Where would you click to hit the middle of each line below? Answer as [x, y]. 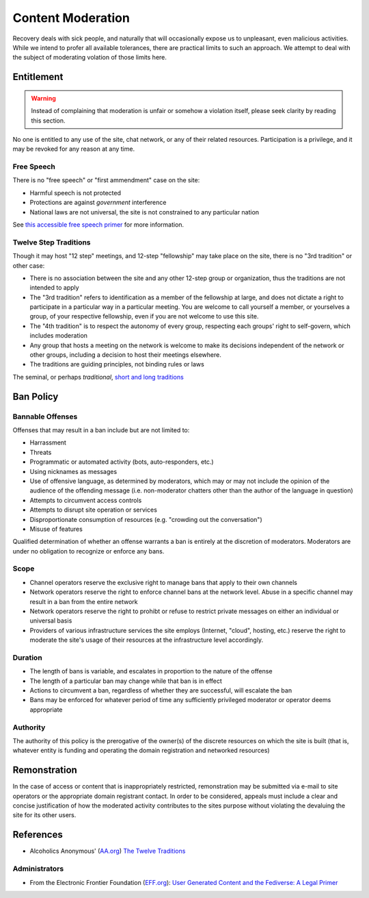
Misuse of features [56, 529]
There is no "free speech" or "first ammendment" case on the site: [106, 180]
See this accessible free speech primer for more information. [98, 225]
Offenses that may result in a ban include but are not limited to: [101, 430]
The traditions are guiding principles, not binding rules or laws [117, 364]
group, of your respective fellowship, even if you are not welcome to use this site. [144, 316]
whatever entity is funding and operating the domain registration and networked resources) [141, 751]
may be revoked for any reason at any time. [74, 149]
